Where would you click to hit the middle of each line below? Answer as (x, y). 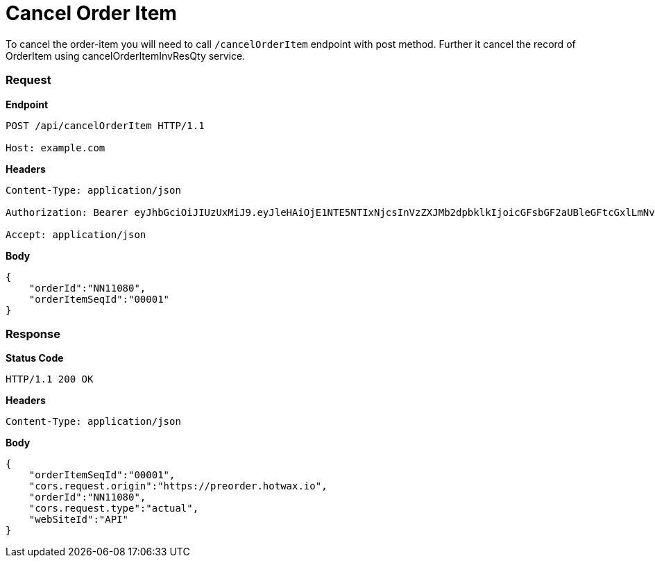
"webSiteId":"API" (79, 520)
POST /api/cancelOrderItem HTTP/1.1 (105, 125)
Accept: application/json (76, 234)
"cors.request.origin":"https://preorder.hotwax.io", (178, 486)
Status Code (35, 358)
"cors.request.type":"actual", (114, 509)
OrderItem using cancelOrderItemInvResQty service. (126, 56)
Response (33, 334)
